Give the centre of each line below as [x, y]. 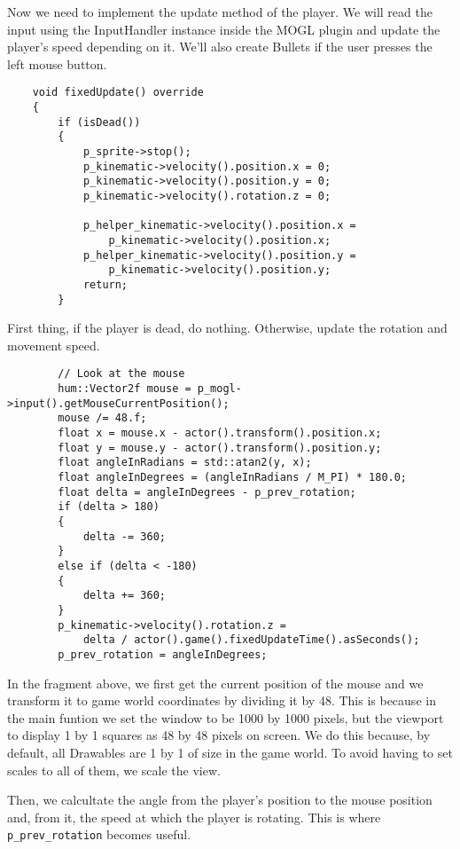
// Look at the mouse [121, 374]
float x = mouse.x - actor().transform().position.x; [220, 433]
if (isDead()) [99, 122]
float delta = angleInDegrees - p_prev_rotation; [207, 492]
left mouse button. [57, 63]
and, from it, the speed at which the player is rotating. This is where [194, 817]
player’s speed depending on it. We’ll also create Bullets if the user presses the [220, 47]
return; [105, 284]
